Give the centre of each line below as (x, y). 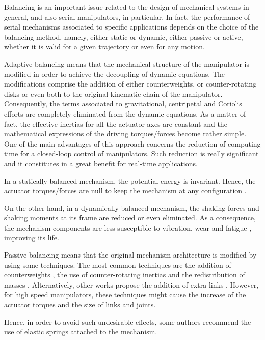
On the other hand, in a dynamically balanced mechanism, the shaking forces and (132, 207)
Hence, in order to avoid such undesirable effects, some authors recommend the (128, 321)
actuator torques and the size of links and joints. (80, 305)
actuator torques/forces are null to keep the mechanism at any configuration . (125, 191)
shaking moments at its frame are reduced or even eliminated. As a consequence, (130, 218)
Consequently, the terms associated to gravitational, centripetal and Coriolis (123, 104)
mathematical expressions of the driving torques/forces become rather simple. (125, 134)
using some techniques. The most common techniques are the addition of (118, 264)
